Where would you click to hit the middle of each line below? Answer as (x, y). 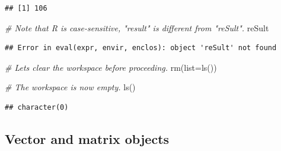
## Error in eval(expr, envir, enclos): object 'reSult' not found (141, 48)
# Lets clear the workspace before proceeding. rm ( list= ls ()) (111, 67)
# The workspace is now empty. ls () (70, 87)
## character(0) (37, 107)
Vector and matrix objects (87, 138)
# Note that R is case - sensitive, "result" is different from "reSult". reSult (137, 27)
